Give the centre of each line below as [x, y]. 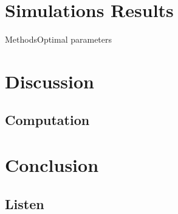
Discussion [50, 81]
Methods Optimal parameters [59, 39]
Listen [25, 203]
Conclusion [52, 165]
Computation [47, 120]
